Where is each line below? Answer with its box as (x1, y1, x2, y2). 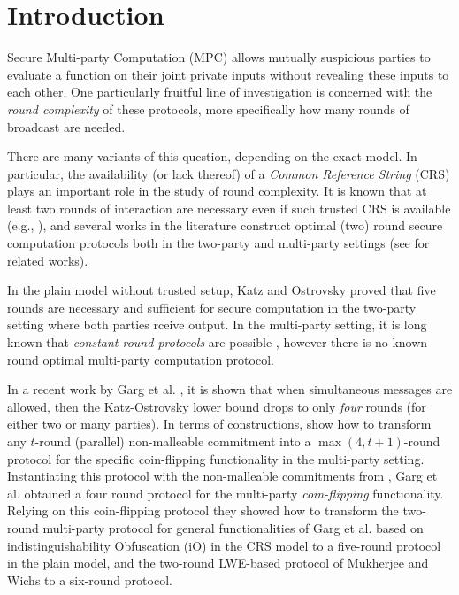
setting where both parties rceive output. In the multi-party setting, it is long (7, 315, 427, 334)
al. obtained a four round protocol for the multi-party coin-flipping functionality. (7, 483, 444, 502)
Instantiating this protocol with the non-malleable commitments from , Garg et (7, 467, 438, 485)
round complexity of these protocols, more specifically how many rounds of (7, 99, 409, 118)
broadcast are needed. (7, 117, 126, 135)
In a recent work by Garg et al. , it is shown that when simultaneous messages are (7, 380, 453, 398)
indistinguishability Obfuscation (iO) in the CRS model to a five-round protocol (7, 536, 441, 554)
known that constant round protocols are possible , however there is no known (7, 333, 428, 352)
